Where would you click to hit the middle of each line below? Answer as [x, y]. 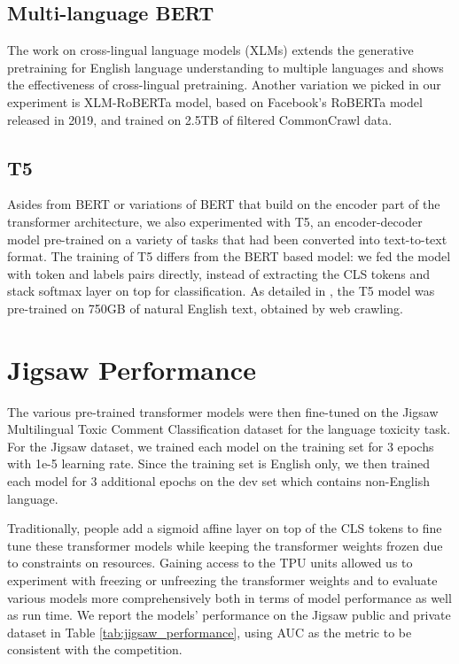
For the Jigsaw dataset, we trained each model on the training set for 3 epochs [221, 446]
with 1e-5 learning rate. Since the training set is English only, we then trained [218, 463]
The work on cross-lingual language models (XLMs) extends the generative [210, 50]
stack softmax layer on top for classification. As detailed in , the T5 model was [221, 291]
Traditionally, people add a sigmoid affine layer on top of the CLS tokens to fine [225, 528]
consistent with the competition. [95, 649]
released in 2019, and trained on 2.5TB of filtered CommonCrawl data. [200, 119]
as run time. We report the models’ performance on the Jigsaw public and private [229, 615]
